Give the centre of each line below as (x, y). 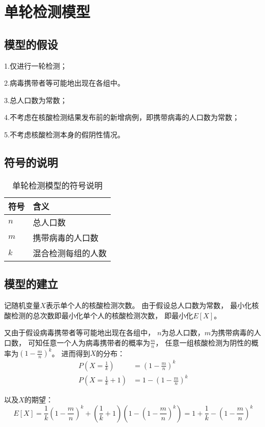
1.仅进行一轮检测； (36, 65)
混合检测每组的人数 (70, 253)
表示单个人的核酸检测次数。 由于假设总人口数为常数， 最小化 (149, 305)
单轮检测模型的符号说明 (58, 185)
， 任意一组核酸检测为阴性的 (203, 342)
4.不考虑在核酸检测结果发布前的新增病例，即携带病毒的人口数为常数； (122, 117)
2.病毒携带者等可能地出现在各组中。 (64, 83)
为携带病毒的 (232, 332)
